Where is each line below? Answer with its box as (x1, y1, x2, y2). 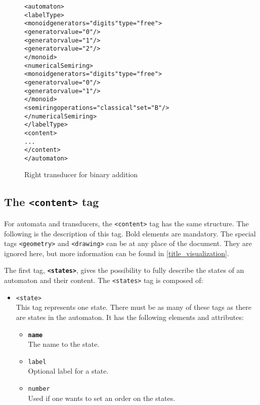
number (28, 385, 50, 392)
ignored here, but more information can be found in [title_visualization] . (4, 248, 229, 258)
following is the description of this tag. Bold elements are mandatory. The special (4, 228, 256, 238)
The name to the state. (28, 339, 100, 349)
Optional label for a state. (28, 366, 109, 376)
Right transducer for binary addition (24, 169, 138, 180)
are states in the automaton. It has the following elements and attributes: (16, 311, 244, 322)
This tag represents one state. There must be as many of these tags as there (16, 302, 251, 312)
